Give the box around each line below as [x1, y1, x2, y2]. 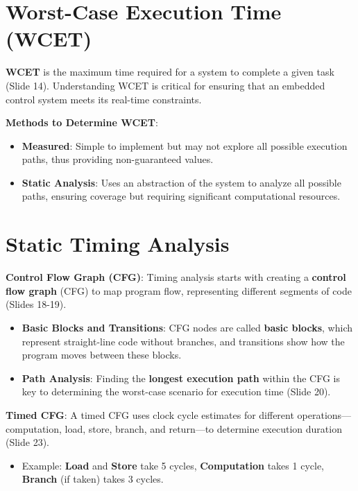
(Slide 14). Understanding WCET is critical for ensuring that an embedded [6, 78, 325, 92]
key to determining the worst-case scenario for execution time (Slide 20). [22, 384, 331, 399]
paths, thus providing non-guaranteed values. [22, 152, 214, 166]
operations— [297, 407, 352, 422]
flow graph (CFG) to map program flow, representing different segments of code [6, 283, 352, 298]
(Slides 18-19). [6, 297, 67, 311]
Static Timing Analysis [6, 230, 230, 258]
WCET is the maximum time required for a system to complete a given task [6, 64, 334, 79]
